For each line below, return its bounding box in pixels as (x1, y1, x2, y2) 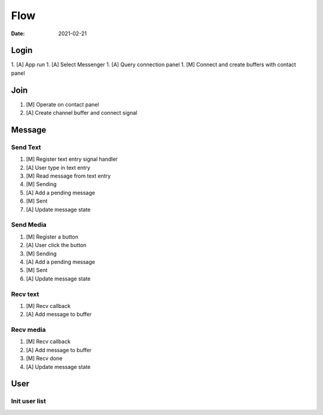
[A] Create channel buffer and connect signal (26, 109, 138, 117)
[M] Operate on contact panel (26, 100, 99, 108)
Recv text (11, 290, 39, 298)
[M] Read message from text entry (26, 172, 111, 179)
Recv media (11, 326, 46, 334)
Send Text (11, 143, 41, 151)
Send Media (11, 221, 47, 229)
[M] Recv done (26, 355, 63, 362)
